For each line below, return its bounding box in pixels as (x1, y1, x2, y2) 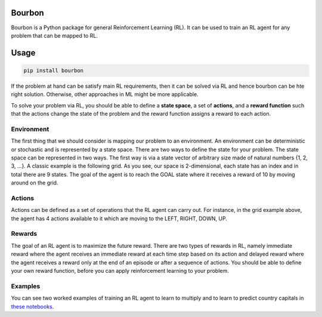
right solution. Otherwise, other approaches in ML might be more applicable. (11, 91, 199, 98)
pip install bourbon (23, 67, 83, 74)
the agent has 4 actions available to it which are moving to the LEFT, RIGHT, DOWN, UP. (11, 215, 228, 222)
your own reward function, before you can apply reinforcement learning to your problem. (11, 267, 229, 274)
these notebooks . (11, 303, 54, 310)
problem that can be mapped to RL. (11, 32, 98, 39)
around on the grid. (11, 179, 58, 186)
